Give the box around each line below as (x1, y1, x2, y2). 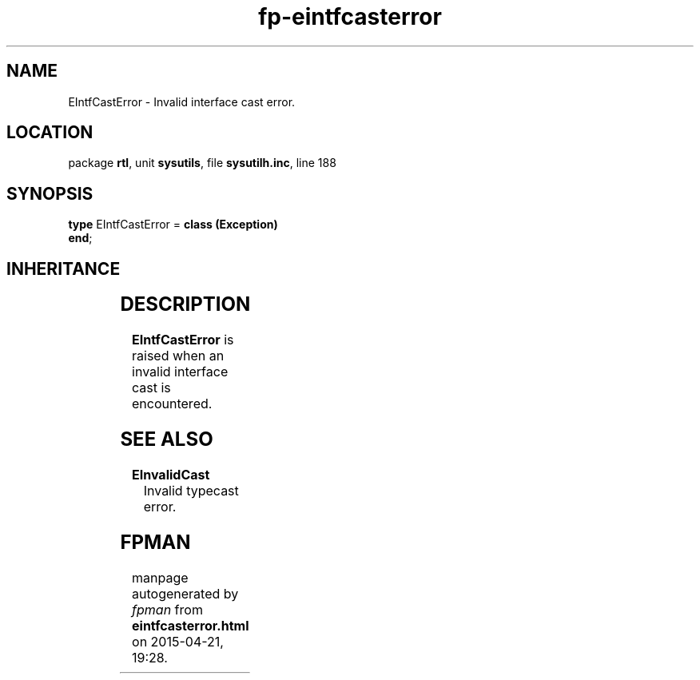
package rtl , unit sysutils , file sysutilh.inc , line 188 (68, 156, 336, 170)
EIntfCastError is (132, 332, 234, 348)
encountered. (132, 396, 213, 412)
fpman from (132, 601, 203, 618)
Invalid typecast (143, 482, 239, 499)
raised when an (132, 348, 225, 364)
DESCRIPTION (120, 292, 251, 316)
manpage (132, 569, 189, 586)
